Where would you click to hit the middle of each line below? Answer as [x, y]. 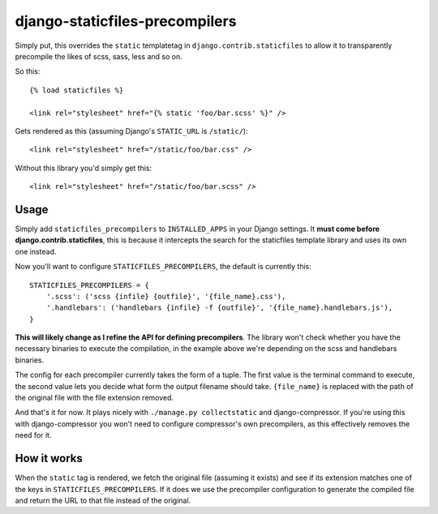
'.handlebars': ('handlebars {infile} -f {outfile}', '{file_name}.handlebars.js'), [219, 308]
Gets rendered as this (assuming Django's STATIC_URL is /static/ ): [131, 131]
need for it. [33, 435]
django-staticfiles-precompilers [126, 21]
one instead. [36, 251]
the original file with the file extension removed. [94, 398]
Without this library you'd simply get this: [84, 168]
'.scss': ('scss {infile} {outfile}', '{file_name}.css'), [166, 296]
